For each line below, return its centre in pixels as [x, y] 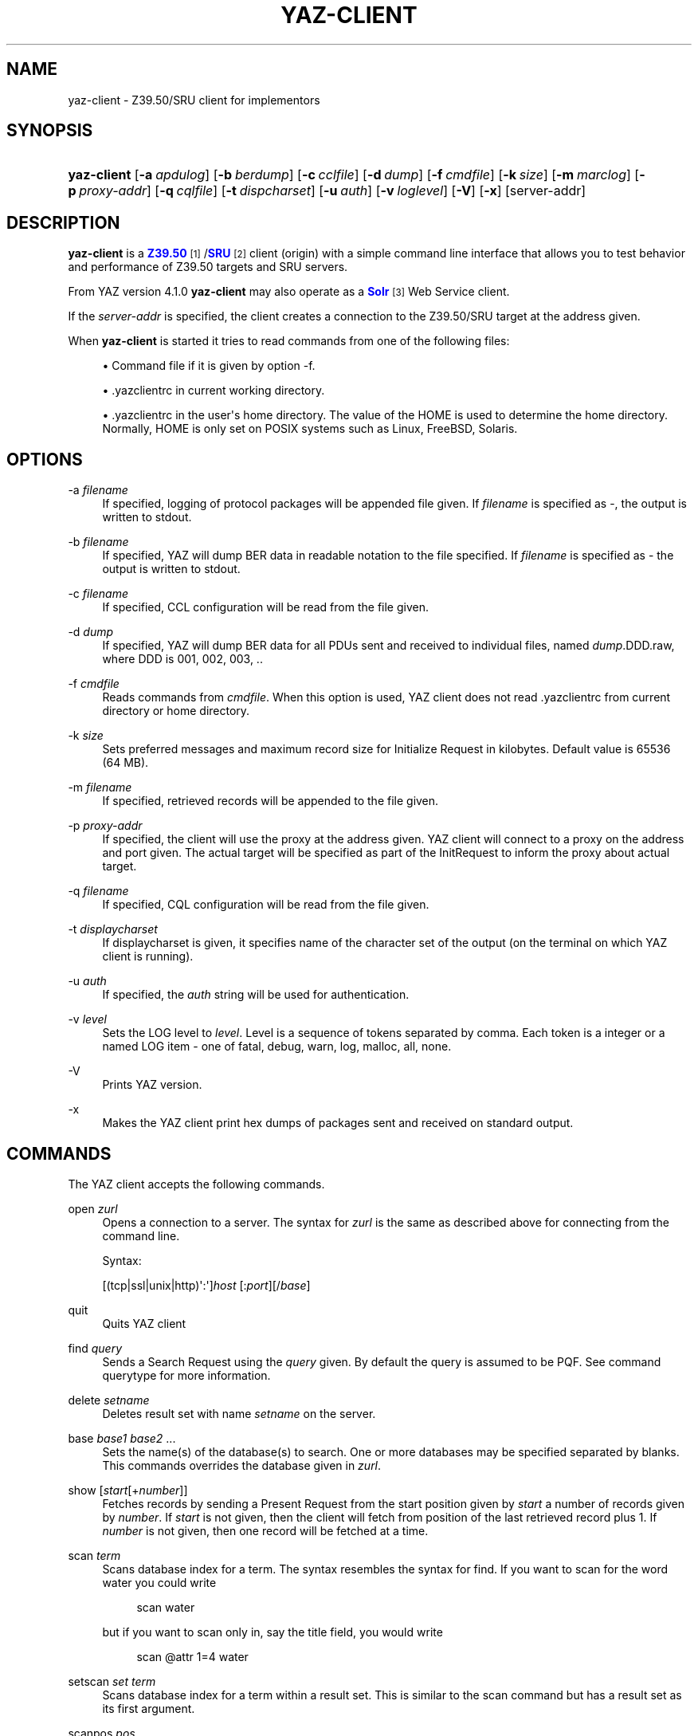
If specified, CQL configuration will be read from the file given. [266, 905]
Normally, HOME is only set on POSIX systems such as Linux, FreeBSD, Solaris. [310, 429]
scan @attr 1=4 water [192, 1656]
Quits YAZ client [144, 1323]
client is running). [148, 956]
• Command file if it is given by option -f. [209, 366]
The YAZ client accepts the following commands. [196, 1184]
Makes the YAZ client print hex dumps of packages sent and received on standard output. [338, 1123]
